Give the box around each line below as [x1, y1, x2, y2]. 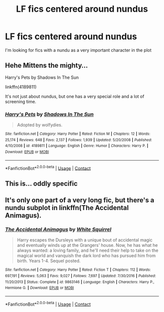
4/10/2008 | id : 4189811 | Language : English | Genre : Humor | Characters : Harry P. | [5, 144, 149, 148]
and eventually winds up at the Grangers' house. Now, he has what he [17, 242, 158, 248]
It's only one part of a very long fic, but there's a [5, 196, 155, 204]
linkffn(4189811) [5, 84, 37, 90]
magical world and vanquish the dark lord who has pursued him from [17, 253, 156, 259]
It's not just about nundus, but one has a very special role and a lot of [5, 93, 144, 99]
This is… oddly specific [5, 179, 78, 188]
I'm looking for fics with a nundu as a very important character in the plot [5, 47, 152, 53]
